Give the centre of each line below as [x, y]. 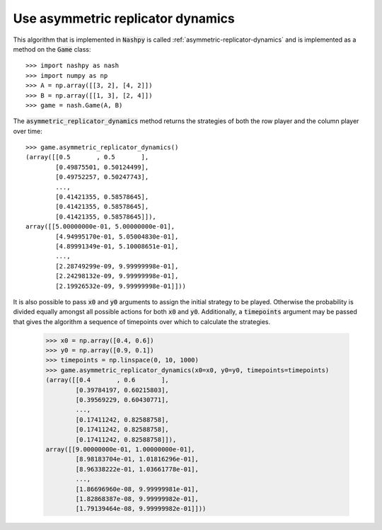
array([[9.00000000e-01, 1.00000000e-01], [120, 449]
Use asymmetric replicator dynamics [124, 18]
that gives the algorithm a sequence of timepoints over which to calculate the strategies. [142, 321]
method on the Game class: [52, 49]
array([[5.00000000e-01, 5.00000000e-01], [100, 227]
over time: [28, 131]
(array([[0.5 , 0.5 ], [87, 157]
